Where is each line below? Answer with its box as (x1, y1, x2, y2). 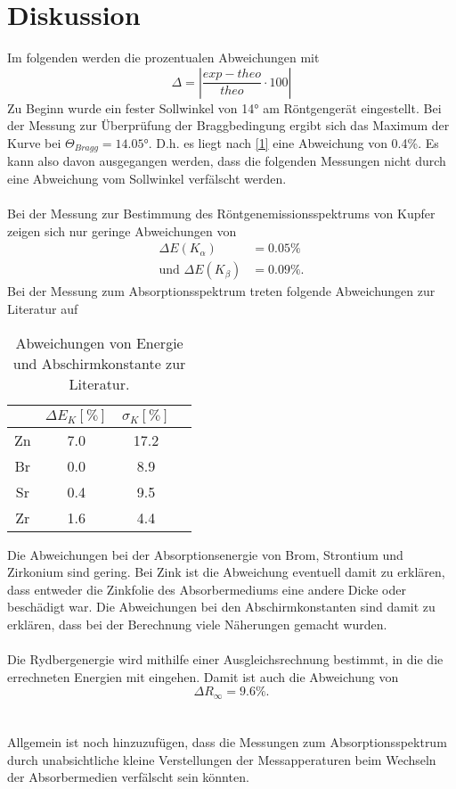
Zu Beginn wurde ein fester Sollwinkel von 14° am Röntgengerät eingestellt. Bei (7, 98, 442, 117)
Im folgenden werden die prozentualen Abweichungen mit (7, 48, 320, 67)
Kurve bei (7, 133, 61, 152)
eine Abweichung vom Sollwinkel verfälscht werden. (7, 168, 287, 187)
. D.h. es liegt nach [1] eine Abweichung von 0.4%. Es (148, 133, 439, 152)
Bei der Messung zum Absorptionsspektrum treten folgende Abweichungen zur (7, 282, 436, 300)
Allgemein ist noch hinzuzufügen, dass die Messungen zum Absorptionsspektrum (7, 732, 447, 751)
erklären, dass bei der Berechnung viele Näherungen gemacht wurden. (7, 614, 387, 633)
